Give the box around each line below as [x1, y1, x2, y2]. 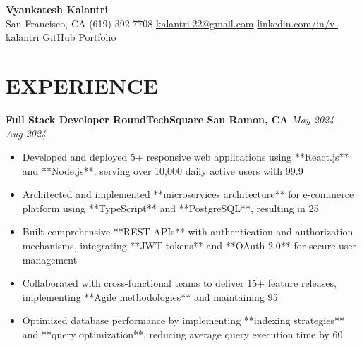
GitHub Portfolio [42, 30, 116, 44]
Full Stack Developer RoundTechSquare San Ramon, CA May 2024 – [6, 111, 343, 126]
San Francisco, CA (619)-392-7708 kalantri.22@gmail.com [6, 16, 254, 30]
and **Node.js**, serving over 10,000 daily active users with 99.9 [22, 163, 303, 178]
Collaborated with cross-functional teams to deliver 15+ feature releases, [22, 276, 337, 290]
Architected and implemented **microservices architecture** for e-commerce [22, 187, 354, 202]
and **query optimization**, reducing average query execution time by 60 [22, 327, 343, 342]
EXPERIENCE [6, 70, 158, 99]
